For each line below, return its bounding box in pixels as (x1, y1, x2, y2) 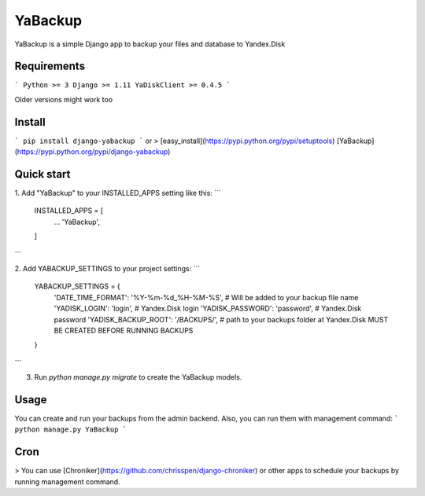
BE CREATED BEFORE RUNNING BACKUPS (54, 325, 194, 335)
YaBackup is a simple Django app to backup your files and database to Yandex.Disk (14, 39, 286, 49)
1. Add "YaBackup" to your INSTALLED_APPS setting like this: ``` (14, 189, 222, 198)
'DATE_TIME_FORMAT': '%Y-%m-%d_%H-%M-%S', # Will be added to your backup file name (54, 292, 359, 302)
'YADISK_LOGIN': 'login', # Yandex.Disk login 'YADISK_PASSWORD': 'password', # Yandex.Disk (54, 303, 362, 314)
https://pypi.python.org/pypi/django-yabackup (17, 147, 168, 156)
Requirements (14, 60, 86, 73)
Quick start (14, 167, 71, 181)
